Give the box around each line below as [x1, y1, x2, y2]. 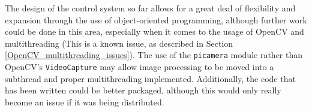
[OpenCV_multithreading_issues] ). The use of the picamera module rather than [5, 49, 303, 61]
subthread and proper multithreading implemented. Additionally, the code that [5, 72, 296, 84]
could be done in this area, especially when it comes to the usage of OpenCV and [5, 25, 304, 38]
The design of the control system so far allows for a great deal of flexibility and [5, 2, 296, 14]
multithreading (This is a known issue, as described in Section [5, 37, 233, 49]
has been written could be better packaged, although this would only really [5, 84, 281, 96]
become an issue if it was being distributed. [5, 95, 164, 108]
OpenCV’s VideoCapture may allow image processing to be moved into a [5, 60, 274, 73]
